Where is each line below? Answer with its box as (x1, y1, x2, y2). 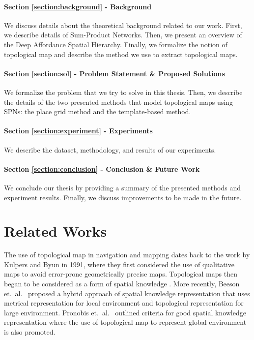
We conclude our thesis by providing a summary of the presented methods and (4, 182, 241, 192)
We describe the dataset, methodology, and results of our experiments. (4, 144, 216, 155)
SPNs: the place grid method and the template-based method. (4, 106, 191, 117)
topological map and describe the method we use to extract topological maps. (4, 49, 238, 59)
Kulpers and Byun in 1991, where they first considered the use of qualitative (4, 259, 234, 269)
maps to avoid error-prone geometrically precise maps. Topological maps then (4, 269, 237, 279)
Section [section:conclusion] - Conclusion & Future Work (4, 163, 200, 174)
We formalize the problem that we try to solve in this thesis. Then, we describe (4, 87, 243, 97)
